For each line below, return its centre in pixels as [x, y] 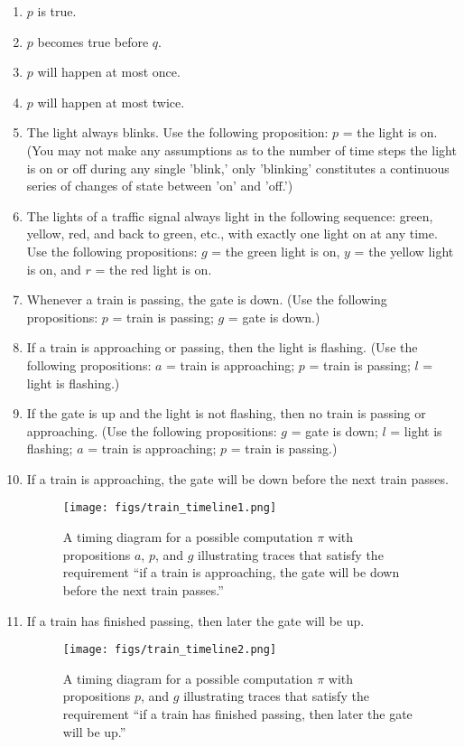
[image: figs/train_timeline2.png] [170, 650]
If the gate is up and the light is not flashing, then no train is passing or [226, 413]
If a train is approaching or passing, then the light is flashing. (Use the [222, 347]
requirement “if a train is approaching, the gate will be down [231, 572]
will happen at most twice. [111, 102]
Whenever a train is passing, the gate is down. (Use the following [207, 299]
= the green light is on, [276, 251]
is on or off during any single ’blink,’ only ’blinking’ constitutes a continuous [238, 168]
